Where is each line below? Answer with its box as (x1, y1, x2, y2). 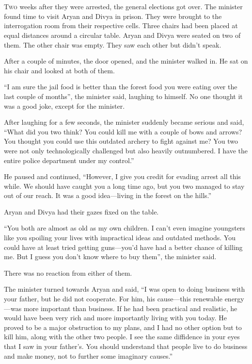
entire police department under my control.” (4, 155, 134, 165)
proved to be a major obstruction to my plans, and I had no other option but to (4, 322, 242, 332)
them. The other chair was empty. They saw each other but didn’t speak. (4, 39, 221, 50)
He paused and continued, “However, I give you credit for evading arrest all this (4, 171, 241, 182)
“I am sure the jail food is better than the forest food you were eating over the (4, 82, 237, 92)
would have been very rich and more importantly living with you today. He (4, 313, 227, 323)
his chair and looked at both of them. (4, 65, 115, 75)
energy (224, 294, 244, 304)
